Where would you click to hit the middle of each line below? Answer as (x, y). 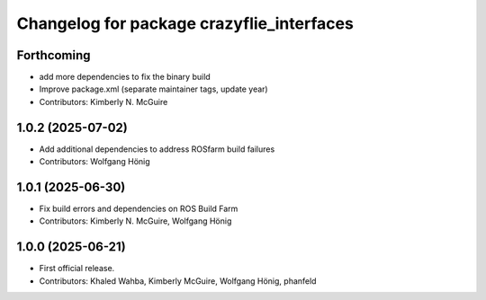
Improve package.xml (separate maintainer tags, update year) (154, 89)
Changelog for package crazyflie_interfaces (185, 23)
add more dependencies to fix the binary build (125, 77)
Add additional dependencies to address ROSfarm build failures (157, 149)
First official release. (77, 269)
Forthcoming (54, 55)
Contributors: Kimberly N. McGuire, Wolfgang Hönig (135, 221)
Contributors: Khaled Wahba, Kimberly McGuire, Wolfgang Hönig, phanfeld (178, 281)
